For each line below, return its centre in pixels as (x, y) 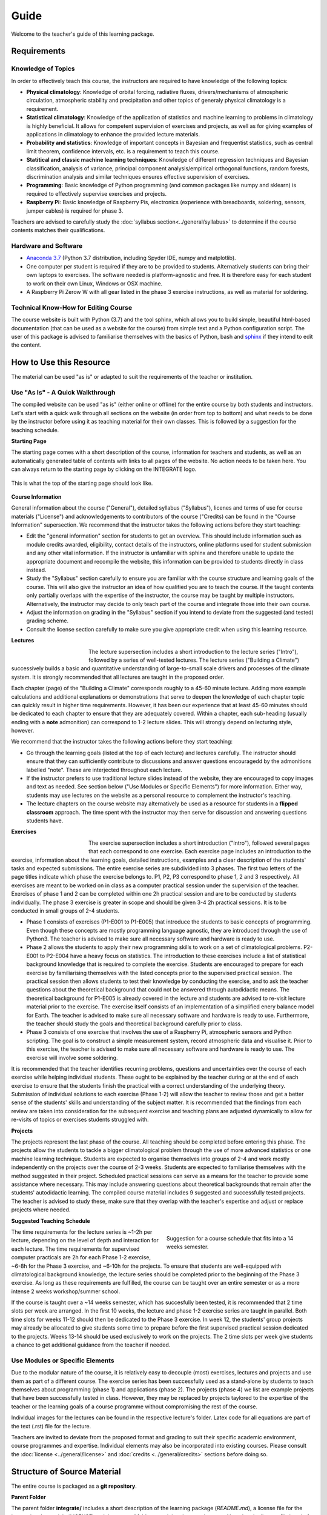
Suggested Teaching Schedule (51, 1220)
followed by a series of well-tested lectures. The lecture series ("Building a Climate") (194, 660)
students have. (45, 821)
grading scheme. (48, 621)
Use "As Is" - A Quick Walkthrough (63, 393)
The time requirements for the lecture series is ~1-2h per (82, 1232)
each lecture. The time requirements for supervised (75, 1249)
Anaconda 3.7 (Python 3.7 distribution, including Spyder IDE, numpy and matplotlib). (131, 258)
